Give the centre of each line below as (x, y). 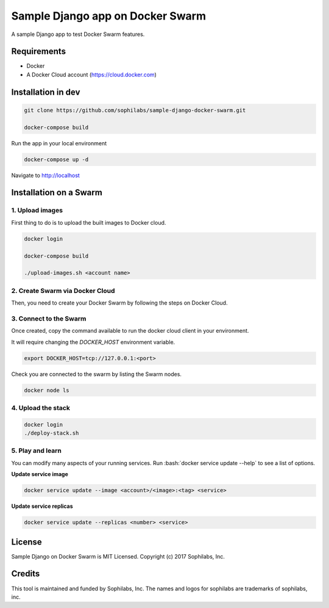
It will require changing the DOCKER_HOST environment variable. (93, 342)
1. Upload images (37, 211)
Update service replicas (42, 506)
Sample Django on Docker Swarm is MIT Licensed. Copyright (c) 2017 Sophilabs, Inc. (118, 556)
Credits (26, 574)
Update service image (40, 474)
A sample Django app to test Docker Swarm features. (78, 34)
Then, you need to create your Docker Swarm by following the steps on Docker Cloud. (119, 303)
